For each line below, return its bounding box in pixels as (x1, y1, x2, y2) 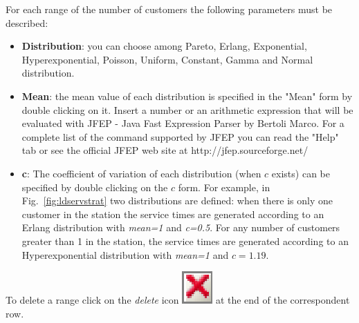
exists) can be (271, 166, 330, 180)
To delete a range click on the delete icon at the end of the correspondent (6, 293, 350, 307)
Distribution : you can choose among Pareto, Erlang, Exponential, (21, 39, 307, 53)
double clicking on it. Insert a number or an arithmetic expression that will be (21, 102, 353, 117)
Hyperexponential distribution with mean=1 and (21, 247, 229, 262)
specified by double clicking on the (21, 179, 168, 194)
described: (6, 15, 48, 30)
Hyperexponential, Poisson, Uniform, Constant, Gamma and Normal (21, 52, 313, 66)
